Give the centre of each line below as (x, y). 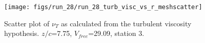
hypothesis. (22, 33)
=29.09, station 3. (116, 33)
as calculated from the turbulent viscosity (126, 23)
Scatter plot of (27, 23)
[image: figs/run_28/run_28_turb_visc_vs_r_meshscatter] (103, 7)
